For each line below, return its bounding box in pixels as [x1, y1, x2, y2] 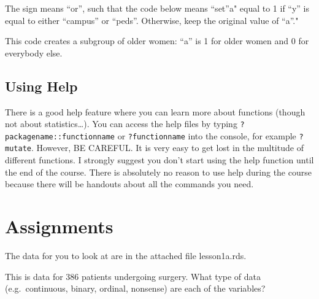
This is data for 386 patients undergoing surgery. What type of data [5, 270, 261, 282]
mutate [5, 144, 31, 153]
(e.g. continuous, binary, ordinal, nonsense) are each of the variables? [5, 282, 266, 295]
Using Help [5, 76, 78, 95]
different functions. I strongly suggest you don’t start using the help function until [5, 153, 314, 166]
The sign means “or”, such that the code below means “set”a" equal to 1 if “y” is [5, 2, 310, 14]
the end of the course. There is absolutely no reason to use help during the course [5, 165, 312, 178]
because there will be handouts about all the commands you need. [5, 177, 254, 190]
